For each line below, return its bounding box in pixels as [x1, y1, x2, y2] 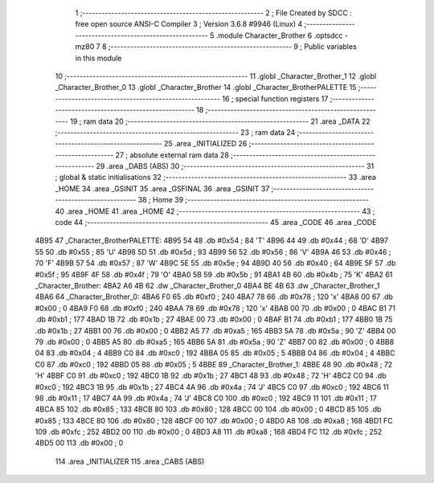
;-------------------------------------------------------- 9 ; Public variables [108, 42, 357, 51]
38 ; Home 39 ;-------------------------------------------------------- [137, 195, 369, 205]
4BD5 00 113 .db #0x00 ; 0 [35, 438, 124, 448]
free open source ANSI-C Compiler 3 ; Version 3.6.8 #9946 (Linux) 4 [75, 19, 303, 29]
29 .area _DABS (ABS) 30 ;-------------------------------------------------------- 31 [96, 162, 375, 171]
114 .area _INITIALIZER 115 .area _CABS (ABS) [55, 456, 205, 466]
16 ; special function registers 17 [222, 93, 329, 104]
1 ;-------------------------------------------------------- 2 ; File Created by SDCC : [75, 8, 353, 18]
